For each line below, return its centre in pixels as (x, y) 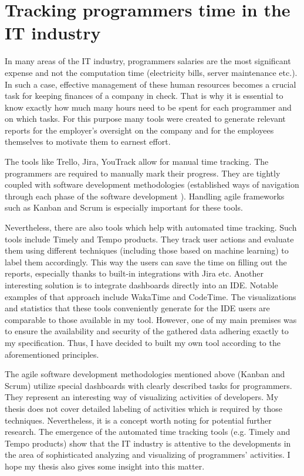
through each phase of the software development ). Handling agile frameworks (145, 196)
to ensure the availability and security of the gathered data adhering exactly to (147, 331)
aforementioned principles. (52, 354)
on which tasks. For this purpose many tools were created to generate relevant (145, 119)
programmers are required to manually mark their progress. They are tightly (143, 173)
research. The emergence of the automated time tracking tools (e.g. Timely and (148, 432)
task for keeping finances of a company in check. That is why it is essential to (144, 96)
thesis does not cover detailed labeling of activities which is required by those (144, 408)
